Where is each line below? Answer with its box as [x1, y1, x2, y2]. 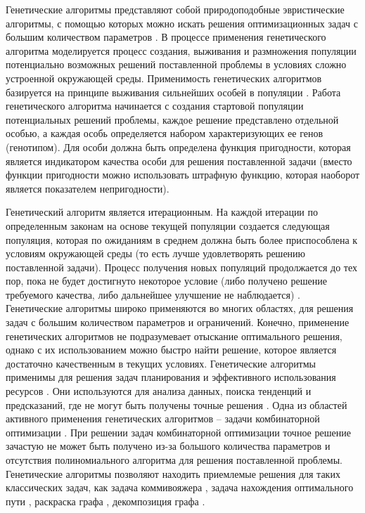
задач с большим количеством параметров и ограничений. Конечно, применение [6, 315, 350, 330]
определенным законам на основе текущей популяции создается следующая [6, 218, 330, 233]
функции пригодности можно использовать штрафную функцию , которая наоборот [6, 167, 360, 182]
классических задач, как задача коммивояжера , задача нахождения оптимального [6, 480, 354, 495]
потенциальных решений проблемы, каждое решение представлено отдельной [6, 112, 339, 126]
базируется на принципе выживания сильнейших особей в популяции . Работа [6, 84, 341, 99]
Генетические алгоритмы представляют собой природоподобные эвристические [6, 2, 345, 16]
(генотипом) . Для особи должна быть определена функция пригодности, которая [6, 139, 351, 154]
